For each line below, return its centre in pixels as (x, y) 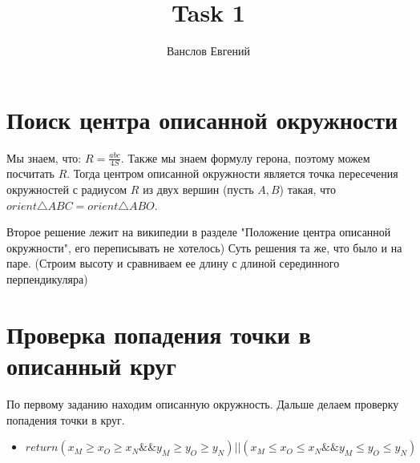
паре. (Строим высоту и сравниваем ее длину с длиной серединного (173, 263)
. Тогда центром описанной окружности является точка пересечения (232, 173)
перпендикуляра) (47, 279)
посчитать (30, 173)
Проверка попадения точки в (159, 334)
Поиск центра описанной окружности (202, 119)
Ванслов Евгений (208, 51)
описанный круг (92, 366)
